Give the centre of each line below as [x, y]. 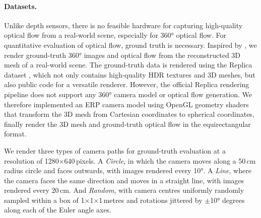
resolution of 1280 [31, 160]
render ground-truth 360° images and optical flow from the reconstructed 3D [122, 55]
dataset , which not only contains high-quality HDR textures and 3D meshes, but [130, 74]
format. [15, 134]
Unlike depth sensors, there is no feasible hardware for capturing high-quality [123, 25]
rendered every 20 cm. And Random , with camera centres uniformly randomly [124, 190]
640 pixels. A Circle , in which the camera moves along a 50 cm [160, 160]
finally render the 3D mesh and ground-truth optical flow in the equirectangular [127, 124]
